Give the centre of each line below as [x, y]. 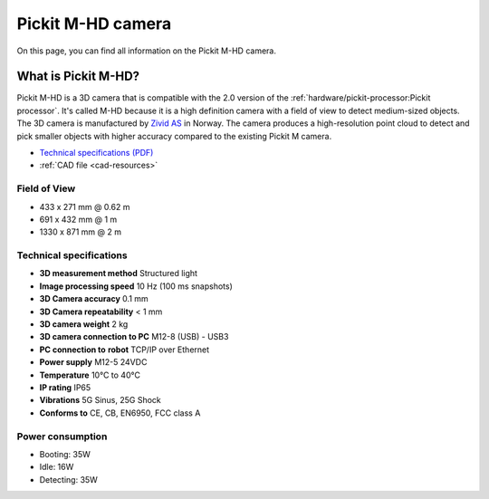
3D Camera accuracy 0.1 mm [94, 299]
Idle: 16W [57, 467]
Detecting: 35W [69, 479]
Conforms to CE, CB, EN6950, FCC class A [120, 413]
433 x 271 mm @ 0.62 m [85, 206]
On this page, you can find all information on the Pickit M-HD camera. [146, 51]
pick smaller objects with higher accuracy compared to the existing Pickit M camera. [174, 136]
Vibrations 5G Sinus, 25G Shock [101, 400]
